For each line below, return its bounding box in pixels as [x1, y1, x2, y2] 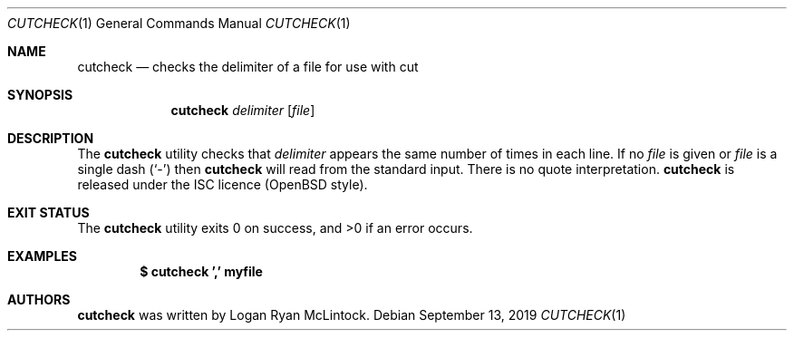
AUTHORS [7, 292, 71, 307]
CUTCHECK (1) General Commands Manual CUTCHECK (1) [7, 15, 351, 31]
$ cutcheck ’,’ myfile [140, 264, 263, 279]
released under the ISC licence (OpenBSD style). [77, 177, 368, 192]
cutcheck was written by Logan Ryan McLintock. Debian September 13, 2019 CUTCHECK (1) [77, 307, 626, 323]
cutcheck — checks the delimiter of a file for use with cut [77, 59, 419, 74]
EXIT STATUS [7, 205, 90, 220]
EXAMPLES [7, 248, 77, 264]
